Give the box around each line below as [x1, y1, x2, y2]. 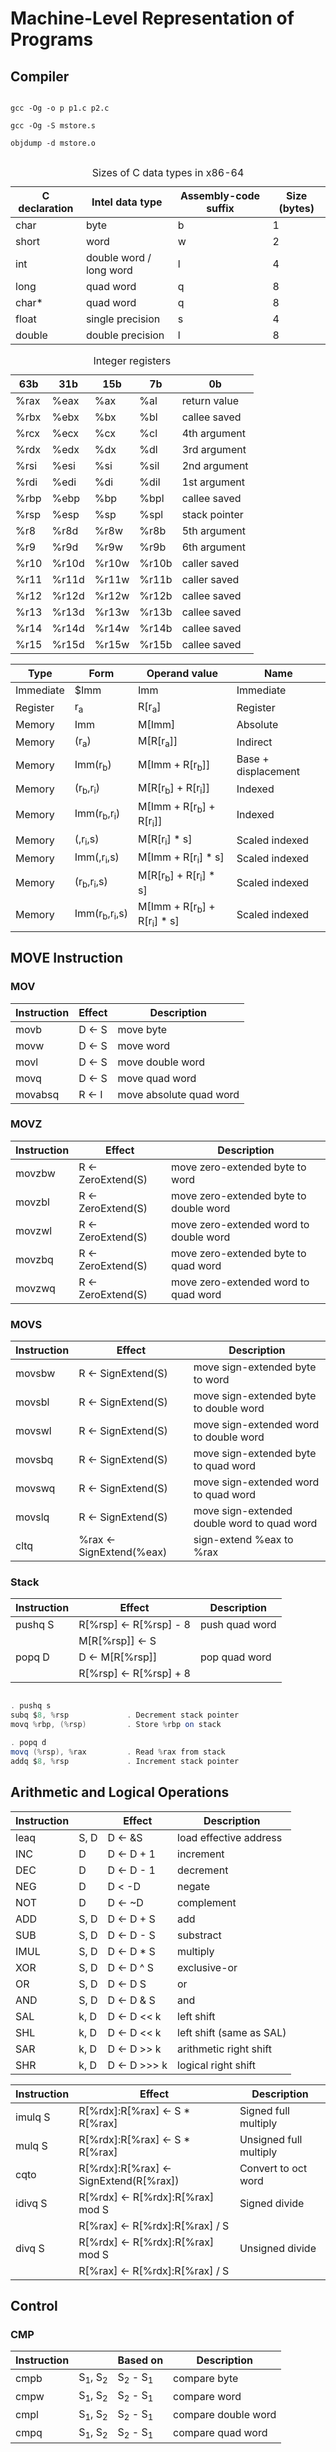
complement [177, 1895, 237, 1909]
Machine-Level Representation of [10, 7, 295, 30]
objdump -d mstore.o [10, 138, 97, 148]
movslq [15, 1510, 50, 1524]
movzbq [15, 1252, 54, 1266]
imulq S [15, 2110, 51, 2124]
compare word [173, 2389, 242, 2403]
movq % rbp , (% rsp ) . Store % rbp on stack [10, 1720, 222, 1730]
